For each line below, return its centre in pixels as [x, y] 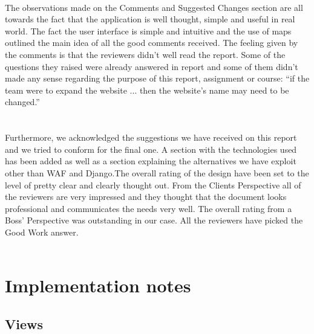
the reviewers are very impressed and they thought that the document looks [146, 197]
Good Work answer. [42, 232]
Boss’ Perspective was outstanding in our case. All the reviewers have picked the [154, 220]
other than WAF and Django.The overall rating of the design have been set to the [157, 172]
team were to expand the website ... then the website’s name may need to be [147, 90]
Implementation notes [98, 285]
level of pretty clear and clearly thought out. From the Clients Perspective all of [153, 185]
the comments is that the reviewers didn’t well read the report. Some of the [145, 54]
